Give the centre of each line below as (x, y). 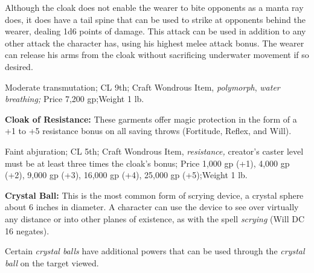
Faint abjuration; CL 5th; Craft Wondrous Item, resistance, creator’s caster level (154, 151)
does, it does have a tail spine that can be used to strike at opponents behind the (155, 19)
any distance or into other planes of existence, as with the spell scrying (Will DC (155, 218)
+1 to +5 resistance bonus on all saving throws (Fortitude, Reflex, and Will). (148, 131)
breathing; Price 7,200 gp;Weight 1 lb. (75, 99)
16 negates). (27, 230)
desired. (19, 66)
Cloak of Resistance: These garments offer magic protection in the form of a (151, 119)
